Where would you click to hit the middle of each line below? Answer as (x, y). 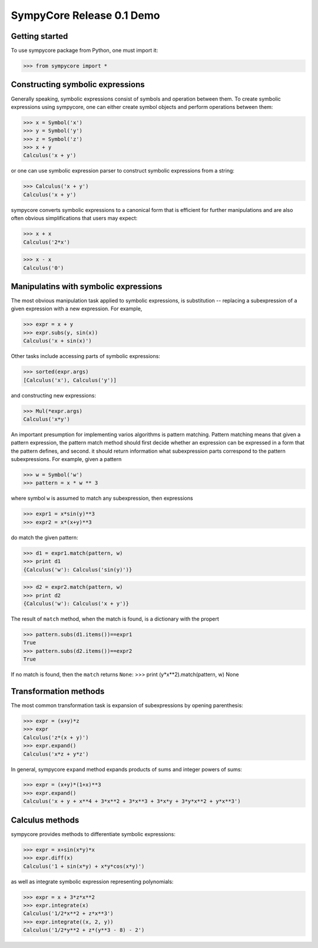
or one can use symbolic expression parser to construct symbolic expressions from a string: (123, 171)
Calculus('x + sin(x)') (58, 341)
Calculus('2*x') (47, 242)
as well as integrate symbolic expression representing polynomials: (92, 881)
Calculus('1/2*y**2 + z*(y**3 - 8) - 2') (84, 930)
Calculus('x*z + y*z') (56, 754)
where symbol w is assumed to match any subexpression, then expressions (102, 498)
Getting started (39, 36)
